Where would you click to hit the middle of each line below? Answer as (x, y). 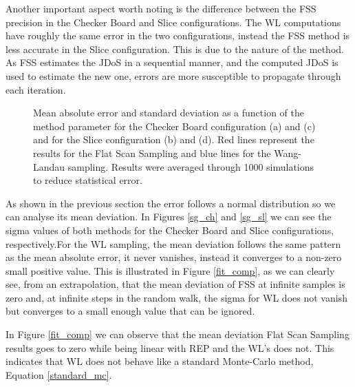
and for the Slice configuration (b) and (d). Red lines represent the (174, 139)
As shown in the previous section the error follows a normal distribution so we (171, 203)
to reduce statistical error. (88, 180)
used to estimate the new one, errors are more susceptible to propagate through (173, 75)
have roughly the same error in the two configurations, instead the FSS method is (178, 35)
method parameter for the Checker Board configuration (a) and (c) (174, 126)
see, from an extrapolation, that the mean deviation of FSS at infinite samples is (175, 284)
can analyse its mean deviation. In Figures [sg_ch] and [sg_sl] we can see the (169, 217)
